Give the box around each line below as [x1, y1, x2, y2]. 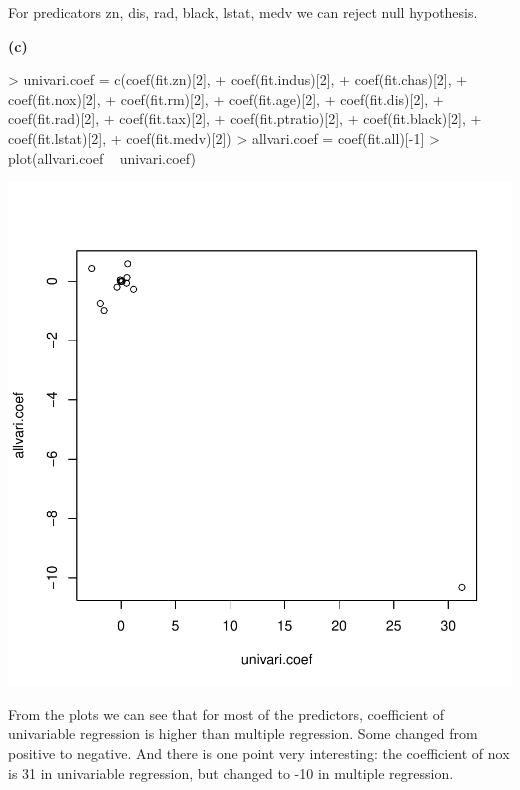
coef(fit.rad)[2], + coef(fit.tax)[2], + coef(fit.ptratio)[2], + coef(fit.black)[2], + [8, 108, 482, 129]
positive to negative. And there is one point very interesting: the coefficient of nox [8, 742, 510, 763]
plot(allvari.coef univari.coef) [8, 147, 196, 168]
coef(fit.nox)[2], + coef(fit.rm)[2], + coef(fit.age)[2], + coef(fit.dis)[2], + [8, 88, 444, 109]
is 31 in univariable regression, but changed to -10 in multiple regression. [8, 762, 454, 783]
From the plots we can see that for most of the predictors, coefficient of [8, 703, 445, 724]
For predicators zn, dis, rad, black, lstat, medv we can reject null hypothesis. [8, 2, 478, 22]
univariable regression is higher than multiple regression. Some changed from [8, 723, 478, 744]
